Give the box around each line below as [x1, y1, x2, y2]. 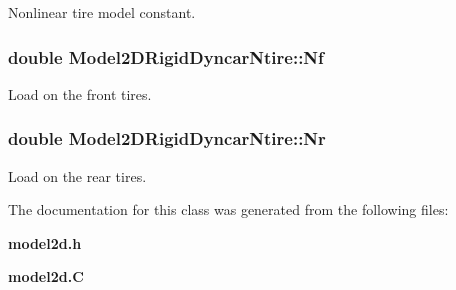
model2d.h [8, 232, 82, 253]
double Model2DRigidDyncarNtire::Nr [8, 126, 326, 151]
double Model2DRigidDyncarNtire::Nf [8, 44, 324, 69]
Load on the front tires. [8, 83, 152, 104]
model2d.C [8, 266, 84, 287]
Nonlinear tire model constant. [8, 2, 196, 22]
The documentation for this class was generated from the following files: [8, 199, 449, 220]
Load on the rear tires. [8, 165, 147, 186]
